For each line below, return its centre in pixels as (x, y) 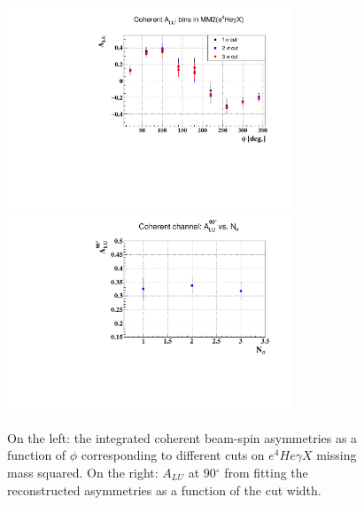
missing (337, 455)
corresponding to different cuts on (173, 455)
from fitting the (266, 472)
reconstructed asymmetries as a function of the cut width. (164, 489)
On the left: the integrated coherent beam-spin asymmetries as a (182, 437)
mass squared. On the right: (83, 472)
